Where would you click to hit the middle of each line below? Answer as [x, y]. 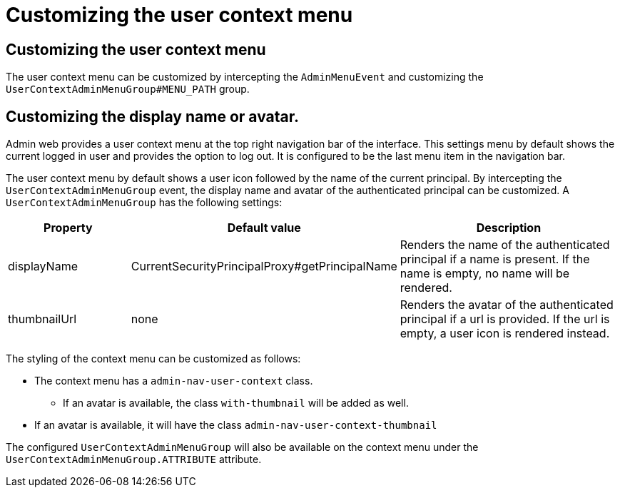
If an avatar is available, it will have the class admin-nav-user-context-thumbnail [236, 425]
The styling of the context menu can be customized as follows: [153, 359]
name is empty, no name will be [485, 274]
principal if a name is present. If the [495, 259]
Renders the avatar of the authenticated [507, 305]
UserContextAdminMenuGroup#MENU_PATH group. [128, 89]
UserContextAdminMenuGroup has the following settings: [144, 203]
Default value [264, 228]
